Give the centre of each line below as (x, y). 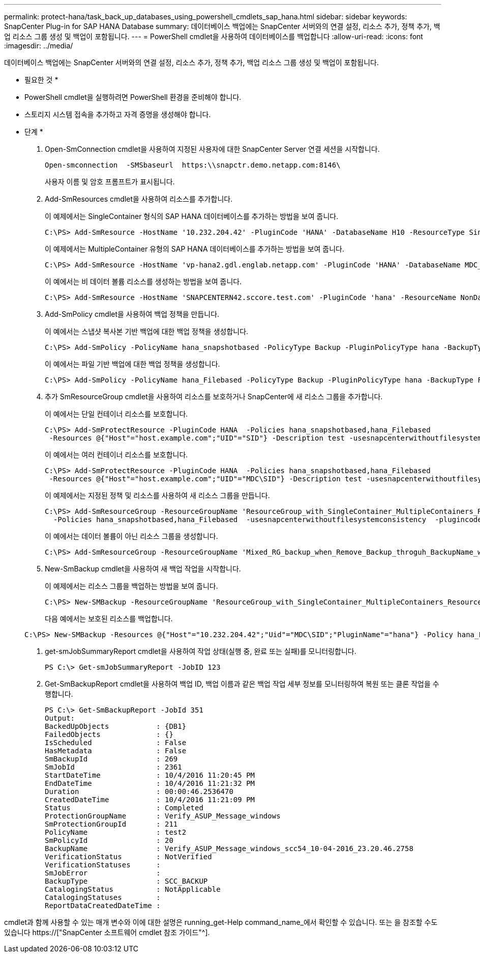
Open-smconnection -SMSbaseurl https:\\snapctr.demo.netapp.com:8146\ (193, 165)
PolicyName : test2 (116, 832)
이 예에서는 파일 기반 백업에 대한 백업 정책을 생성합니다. (132, 364)
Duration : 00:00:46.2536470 (139, 791)
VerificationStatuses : (103, 865)
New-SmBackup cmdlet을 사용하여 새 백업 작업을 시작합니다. (143, 569)
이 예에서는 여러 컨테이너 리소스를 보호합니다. (116, 455)
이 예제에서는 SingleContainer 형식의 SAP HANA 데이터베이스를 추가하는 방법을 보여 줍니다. (192, 216)
